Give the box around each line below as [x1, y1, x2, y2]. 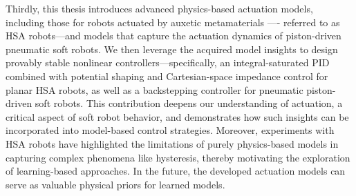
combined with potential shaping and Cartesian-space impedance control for [6, 68, 328, 83]
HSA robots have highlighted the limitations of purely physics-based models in [6, 136, 339, 150]
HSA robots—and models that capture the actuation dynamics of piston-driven [6, 28, 341, 43]
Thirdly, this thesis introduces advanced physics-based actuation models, [6, 1, 313, 15]
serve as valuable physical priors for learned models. [6, 177, 225, 191]
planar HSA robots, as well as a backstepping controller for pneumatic [6, 82, 303, 97]
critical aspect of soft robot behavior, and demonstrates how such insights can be [6, 109, 349, 124]
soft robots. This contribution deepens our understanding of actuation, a [35, 96, 343, 110]
